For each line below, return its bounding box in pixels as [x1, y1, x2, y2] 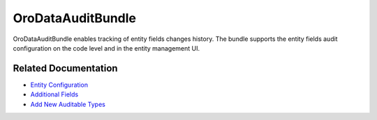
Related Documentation [13, 62, 118, 74]
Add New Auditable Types [30, 100, 106, 108]
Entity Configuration [30, 80, 89, 89]
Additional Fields [30, 90, 79, 98]
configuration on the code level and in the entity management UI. [13, 44, 200, 52]
